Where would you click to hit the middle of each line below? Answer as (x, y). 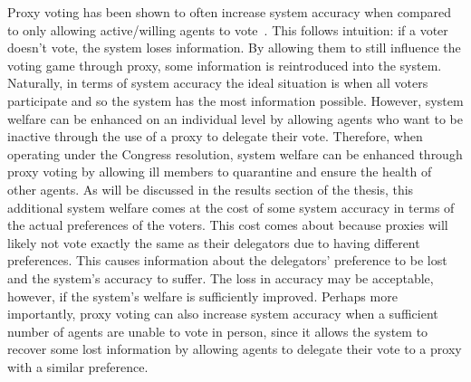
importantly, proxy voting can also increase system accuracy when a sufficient (223, 314)
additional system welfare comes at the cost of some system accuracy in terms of (231, 207)
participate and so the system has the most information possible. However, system (235, 100)
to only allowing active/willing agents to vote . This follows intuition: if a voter (228, 29)
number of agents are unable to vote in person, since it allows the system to (218, 331)
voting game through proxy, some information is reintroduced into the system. (225, 65)
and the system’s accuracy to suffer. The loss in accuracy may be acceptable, (221, 277)
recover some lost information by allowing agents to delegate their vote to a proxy (235, 349)
